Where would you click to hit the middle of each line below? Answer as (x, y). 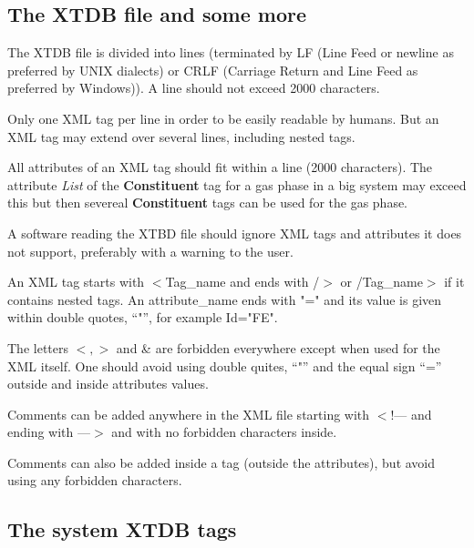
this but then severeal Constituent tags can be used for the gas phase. (208, 203)
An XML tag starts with (76, 282)
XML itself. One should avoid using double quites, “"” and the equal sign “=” (225, 365)
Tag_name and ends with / (242, 282)
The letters (38, 347)
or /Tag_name (381, 282)
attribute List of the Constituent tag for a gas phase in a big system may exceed (237, 184)
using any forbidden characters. (95, 480)
